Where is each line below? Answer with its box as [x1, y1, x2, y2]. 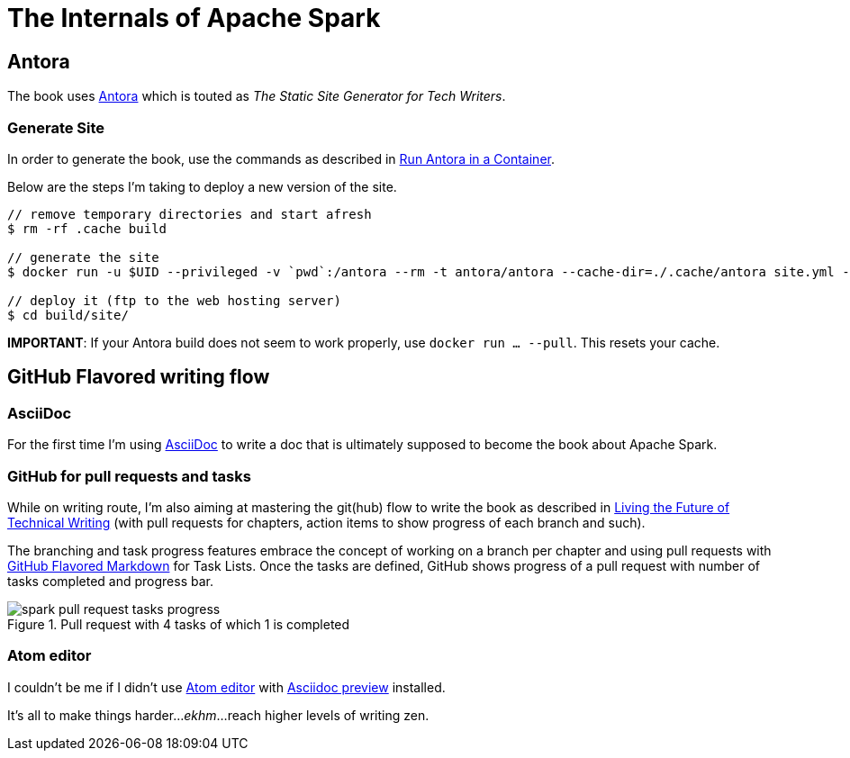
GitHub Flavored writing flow [7, 365, 270, 389]
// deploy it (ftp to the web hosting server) [7, 293, 341, 308]
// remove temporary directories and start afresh [7, 206, 372, 221]
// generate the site [7, 249, 159, 265]
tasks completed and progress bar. [7, 573, 213, 589]
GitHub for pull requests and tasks [7, 466, 251, 485]
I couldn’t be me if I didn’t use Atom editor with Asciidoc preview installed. [7, 679, 446, 695]
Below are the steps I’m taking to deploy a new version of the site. [7, 178, 397, 194]
